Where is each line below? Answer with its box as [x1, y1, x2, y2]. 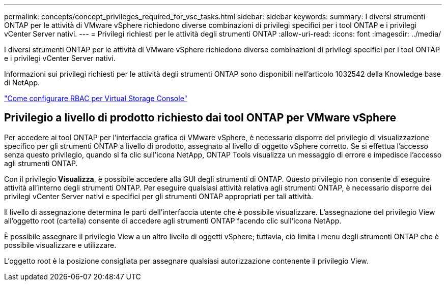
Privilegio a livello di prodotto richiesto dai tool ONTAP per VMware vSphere [4, 111, 397, 124]
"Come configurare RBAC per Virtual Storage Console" [4, 94, 188, 103]
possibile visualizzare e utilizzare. [4, 240, 117, 249]
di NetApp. [4, 78, 40, 87]
